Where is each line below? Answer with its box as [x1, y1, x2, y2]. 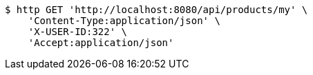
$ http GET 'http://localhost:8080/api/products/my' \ [5, 4, 308, 15]
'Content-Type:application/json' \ [28, 15, 220, 26]
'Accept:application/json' [28, 37, 174, 48]
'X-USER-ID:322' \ [28, 26, 128, 37]
